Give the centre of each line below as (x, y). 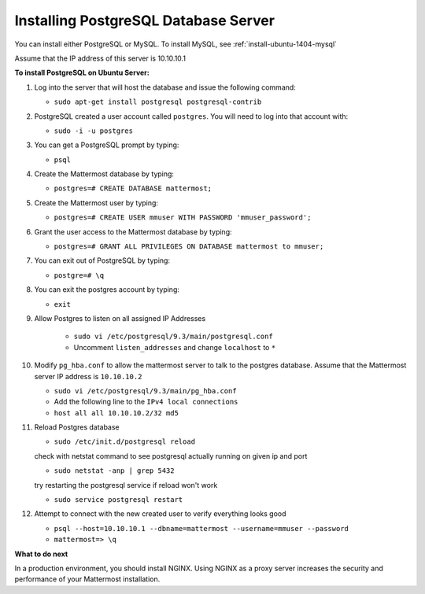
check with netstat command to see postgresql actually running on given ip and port (171, 456)
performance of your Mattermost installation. (87, 579)
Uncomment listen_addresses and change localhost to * (175, 347)
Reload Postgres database (77, 427)
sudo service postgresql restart (118, 500)
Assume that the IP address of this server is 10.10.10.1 (100, 58)
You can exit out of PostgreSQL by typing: (102, 260)
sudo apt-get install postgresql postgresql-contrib (158, 102)
